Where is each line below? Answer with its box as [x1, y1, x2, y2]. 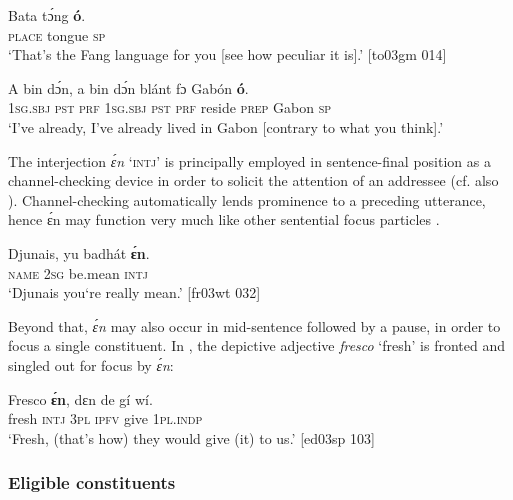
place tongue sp [8, 24, 106, 45]
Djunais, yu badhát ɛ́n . [8, 242, 150, 263]
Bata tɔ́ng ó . [8, 5, 86, 25]
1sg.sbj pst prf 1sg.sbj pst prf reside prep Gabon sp [8, 97, 332, 118]
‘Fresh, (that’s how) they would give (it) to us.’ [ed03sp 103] [8, 427, 375, 448]
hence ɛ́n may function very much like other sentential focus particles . [8, 209, 440, 230]
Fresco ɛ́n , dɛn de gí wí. [8, 388, 153, 409]
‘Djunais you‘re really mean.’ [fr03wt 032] [8, 282, 261, 303]
